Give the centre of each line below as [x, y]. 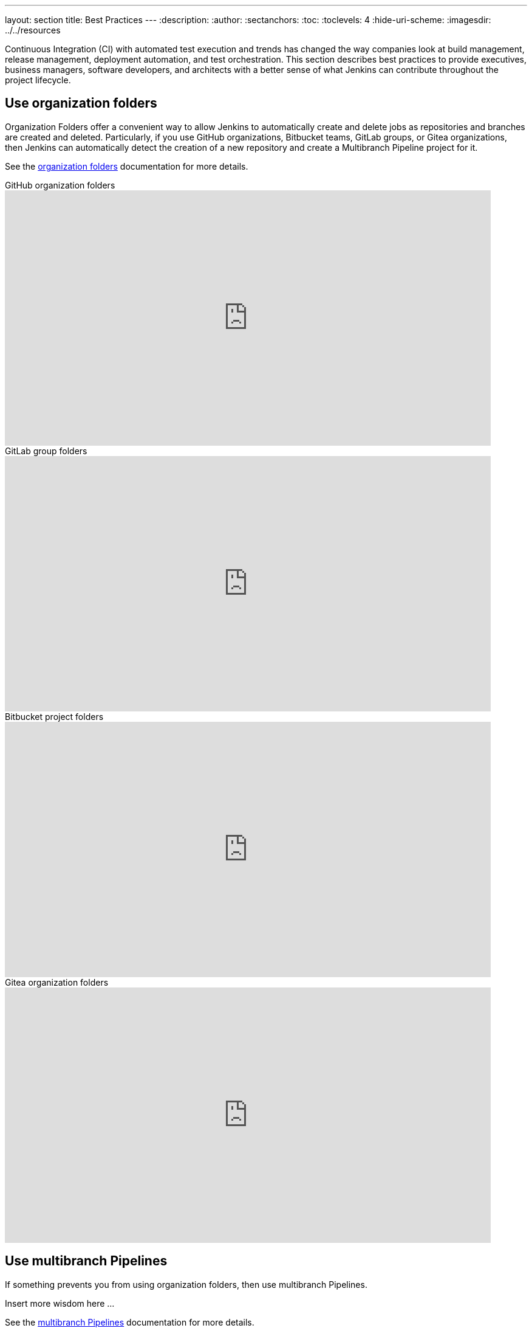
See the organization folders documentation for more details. [127, 166]
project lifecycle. [38, 80]
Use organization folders [81, 103]
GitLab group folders [46, 451]
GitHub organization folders [60, 185]
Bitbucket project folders [54, 716]
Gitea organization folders [57, 982]
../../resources [33, 30]
